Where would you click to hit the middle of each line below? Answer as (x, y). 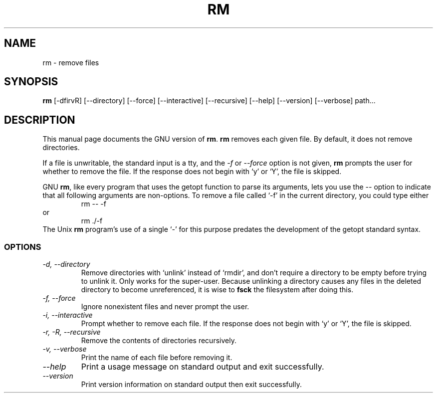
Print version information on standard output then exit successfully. (191, 385)
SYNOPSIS (31, 82)
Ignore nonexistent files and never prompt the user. (165, 307)
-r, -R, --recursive (72, 332)
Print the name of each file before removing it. (157, 358)
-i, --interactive (68, 315)
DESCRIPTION (40, 120)
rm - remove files (71, 62)
